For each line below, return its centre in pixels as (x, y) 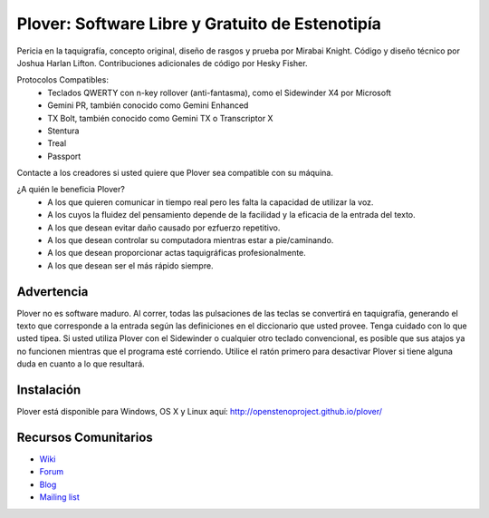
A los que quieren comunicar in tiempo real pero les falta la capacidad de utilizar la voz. (211, 202)
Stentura (63, 131)
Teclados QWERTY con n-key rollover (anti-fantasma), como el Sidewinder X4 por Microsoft (219, 93)
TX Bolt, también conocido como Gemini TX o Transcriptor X (160, 118)
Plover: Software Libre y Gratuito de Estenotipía (199, 24)
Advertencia (53, 292)
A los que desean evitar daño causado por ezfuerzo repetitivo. (164, 228)
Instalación (49, 390)
